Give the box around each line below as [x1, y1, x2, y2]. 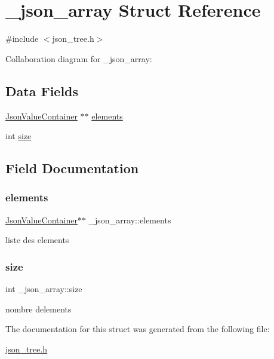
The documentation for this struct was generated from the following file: [5, 323, 270, 335]
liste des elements [5, 234, 69, 246]
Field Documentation [5, 159, 139, 177]
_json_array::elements [88, 213, 171, 226]
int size [5, 130, 32, 142]
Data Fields [5, 81, 79, 100]
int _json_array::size [5, 283, 82, 295]
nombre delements [5, 302, 72, 315]
